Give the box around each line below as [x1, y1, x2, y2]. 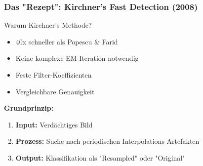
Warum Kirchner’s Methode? [4, 20, 92, 30]
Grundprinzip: [4, 103, 54, 113]
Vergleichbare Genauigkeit [15, 86, 95, 96]
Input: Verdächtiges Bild [15, 119, 93, 129]
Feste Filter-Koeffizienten [15, 70, 92, 80]
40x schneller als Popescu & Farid [15, 36, 118, 46]
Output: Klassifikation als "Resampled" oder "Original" [15, 152, 185, 163]
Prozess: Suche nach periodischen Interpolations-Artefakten [15, 136, 200, 146]
